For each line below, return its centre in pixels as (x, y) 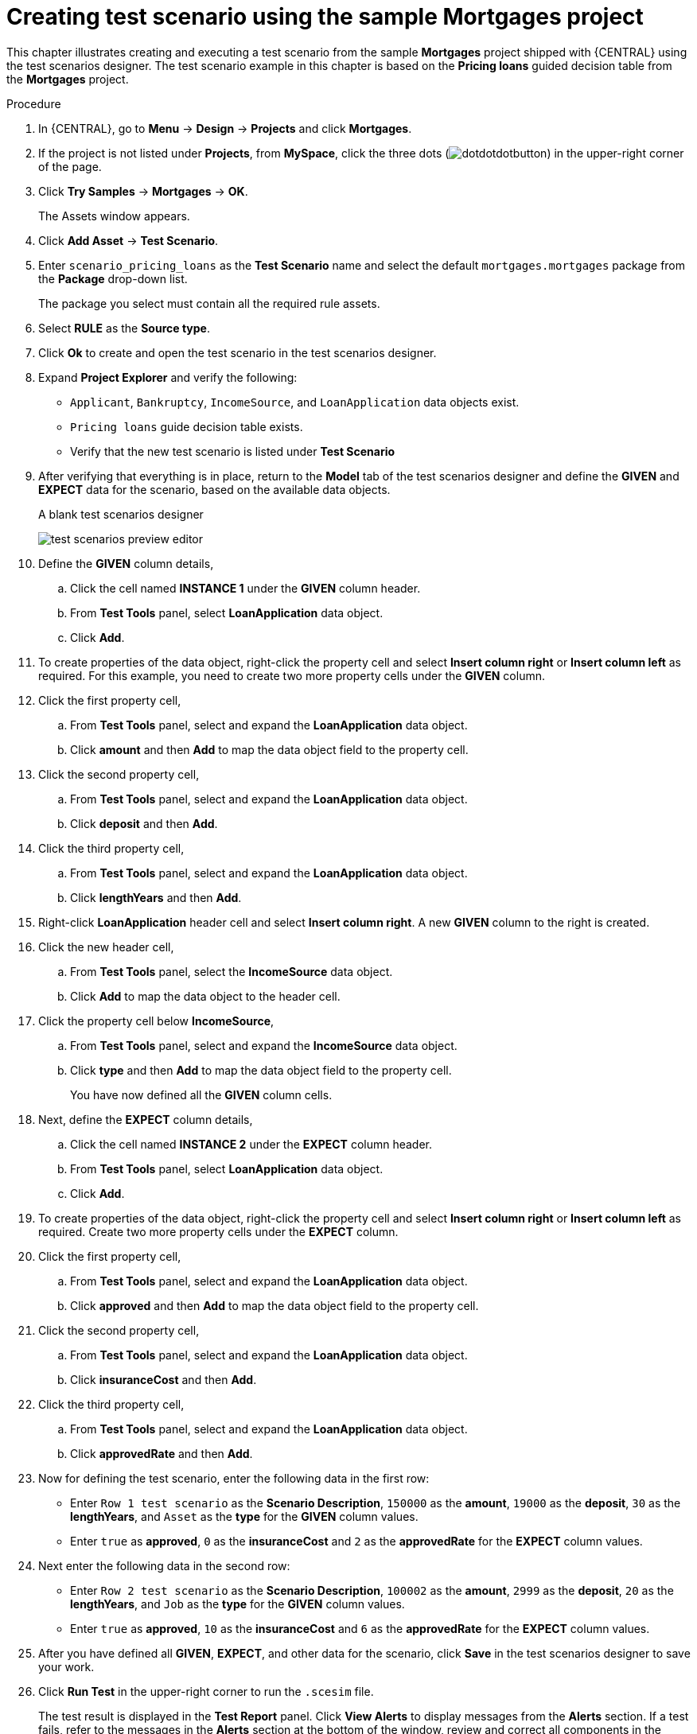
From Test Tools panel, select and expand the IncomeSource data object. (264, 1045)
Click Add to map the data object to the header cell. (205, 996)
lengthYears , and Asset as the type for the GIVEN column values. (244, 1516)
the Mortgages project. (68, 79)
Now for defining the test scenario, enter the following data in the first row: (234, 1478)
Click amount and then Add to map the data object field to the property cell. (269, 749)
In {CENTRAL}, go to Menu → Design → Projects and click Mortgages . (225, 128)
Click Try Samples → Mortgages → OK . (143, 191)
